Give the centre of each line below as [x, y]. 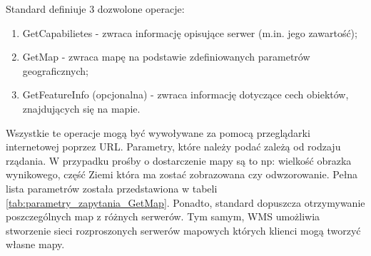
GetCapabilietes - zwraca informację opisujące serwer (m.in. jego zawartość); [190, 32]
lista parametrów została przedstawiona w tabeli [112, 188]
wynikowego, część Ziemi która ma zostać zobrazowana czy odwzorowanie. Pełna [182, 174]
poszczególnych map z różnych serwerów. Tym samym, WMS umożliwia [163, 216]
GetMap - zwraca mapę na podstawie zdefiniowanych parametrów [166, 57]
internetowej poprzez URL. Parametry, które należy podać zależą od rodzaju [173, 147]
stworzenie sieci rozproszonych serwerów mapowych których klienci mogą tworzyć [183, 230]
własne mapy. [35, 244]
